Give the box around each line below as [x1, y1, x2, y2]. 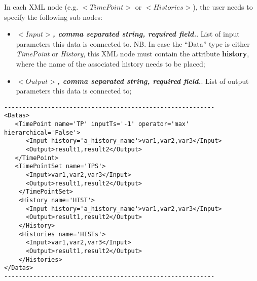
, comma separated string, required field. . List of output [57, 75, 249, 86]
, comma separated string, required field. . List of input [52, 28, 240, 39]
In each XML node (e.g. [4, 2, 79, 12]
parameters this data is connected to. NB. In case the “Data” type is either [16, 38, 250, 49]
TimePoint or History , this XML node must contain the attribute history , [16, 48, 249, 59]
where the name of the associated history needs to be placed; [16, 58, 205, 69]
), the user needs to [193, 2, 253, 12]
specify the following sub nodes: [4, 11, 102, 22]
